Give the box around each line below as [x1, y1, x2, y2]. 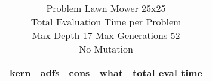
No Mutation [79, 42, 133, 56]
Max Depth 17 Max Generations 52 [32, 28, 180, 42]
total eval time [133, 66, 203, 79]
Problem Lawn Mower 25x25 [46, 1, 166, 15]
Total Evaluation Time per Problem [30, 15, 182, 28]
